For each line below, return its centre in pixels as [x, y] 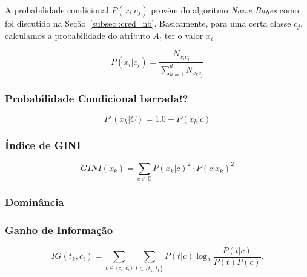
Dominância [35, 202]
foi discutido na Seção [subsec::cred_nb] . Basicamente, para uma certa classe [148, 23]
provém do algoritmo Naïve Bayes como [225, 10]
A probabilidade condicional [57, 10]
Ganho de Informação [59, 229]
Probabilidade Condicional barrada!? [97, 98]
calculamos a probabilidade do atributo [78, 35]
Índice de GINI [43, 145]
